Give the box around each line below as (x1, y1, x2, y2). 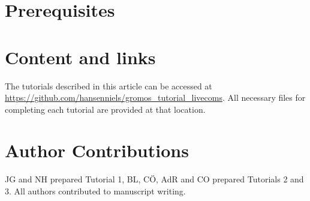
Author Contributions (5, 138, 189, 163)
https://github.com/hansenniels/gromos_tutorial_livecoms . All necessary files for (5, 91, 306, 104)
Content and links (5, 44, 156, 69)
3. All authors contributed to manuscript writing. (5, 185, 186, 197)
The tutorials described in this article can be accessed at (5, 79, 212, 92)
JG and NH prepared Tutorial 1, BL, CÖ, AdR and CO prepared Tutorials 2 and (5, 173, 304, 185)
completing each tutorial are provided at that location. (5, 103, 206, 115)
